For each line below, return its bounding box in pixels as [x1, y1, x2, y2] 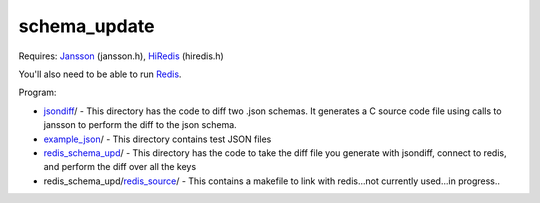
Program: [18, 86, 57, 99]
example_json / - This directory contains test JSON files [43, 133, 272, 145]
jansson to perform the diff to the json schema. [43, 119, 237, 131]
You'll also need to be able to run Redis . [18, 68, 182, 80]
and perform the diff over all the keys [43, 161, 197, 173]
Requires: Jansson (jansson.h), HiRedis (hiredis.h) [18, 50, 224, 62]
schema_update [18, 15, 155, 37]
